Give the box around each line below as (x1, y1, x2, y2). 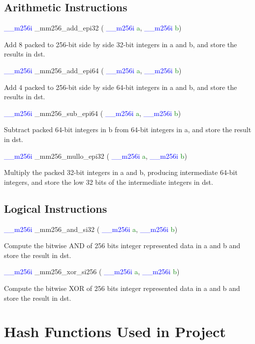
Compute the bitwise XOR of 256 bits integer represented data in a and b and (4, 283, 240, 293)
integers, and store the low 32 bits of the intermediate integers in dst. (4, 176, 213, 187)
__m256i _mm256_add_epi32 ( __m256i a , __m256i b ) (4, 23, 182, 33)
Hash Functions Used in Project (4, 321, 226, 342)
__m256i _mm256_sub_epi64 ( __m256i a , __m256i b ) (4, 108, 181, 118)
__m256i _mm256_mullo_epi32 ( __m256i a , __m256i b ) (4, 150, 187, 161)
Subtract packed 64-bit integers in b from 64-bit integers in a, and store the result (4, 124, 252, 135)
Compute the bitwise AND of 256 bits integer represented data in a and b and (4, 240, 241, 251)
